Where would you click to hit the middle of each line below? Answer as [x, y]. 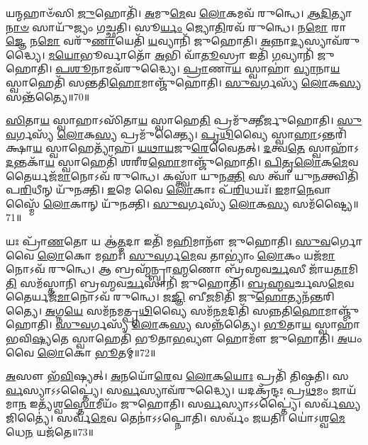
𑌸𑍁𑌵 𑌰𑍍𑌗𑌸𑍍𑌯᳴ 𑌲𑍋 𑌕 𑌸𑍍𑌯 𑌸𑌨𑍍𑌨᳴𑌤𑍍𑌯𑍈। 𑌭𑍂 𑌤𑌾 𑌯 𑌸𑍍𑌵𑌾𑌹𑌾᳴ [208, 324]
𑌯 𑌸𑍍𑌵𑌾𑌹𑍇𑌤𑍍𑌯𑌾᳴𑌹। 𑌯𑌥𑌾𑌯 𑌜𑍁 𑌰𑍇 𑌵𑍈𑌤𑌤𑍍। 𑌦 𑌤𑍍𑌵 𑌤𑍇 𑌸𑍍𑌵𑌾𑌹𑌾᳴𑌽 [196, 148]
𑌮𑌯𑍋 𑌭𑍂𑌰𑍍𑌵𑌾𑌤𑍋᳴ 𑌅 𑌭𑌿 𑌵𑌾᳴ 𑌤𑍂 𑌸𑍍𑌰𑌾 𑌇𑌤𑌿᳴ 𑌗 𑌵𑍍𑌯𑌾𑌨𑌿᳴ [181, 54]
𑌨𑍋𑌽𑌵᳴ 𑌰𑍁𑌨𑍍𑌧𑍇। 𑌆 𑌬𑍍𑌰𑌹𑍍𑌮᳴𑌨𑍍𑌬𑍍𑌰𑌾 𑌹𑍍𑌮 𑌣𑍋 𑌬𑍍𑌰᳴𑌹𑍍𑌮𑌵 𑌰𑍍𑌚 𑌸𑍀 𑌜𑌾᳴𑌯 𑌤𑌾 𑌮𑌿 [182, 269]
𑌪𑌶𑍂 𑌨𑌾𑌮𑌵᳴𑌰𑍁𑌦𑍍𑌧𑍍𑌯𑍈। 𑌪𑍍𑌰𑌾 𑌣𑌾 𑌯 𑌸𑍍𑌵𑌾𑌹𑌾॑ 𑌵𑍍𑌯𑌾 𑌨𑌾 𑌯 [198, 68]
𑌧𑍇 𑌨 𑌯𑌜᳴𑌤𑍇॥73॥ [50, 431]
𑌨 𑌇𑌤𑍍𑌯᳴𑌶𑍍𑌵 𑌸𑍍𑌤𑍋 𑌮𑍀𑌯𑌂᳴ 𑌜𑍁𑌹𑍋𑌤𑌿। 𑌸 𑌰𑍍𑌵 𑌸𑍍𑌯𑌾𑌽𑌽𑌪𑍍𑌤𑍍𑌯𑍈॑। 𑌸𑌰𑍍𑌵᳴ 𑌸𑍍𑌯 [190, 404]
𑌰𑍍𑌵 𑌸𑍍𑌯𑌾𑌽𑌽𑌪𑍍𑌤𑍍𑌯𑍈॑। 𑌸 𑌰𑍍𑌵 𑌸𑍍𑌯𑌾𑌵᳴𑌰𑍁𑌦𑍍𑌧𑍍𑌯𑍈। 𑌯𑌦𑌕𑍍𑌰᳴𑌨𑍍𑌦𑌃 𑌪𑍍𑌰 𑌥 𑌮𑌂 [167, 389]
